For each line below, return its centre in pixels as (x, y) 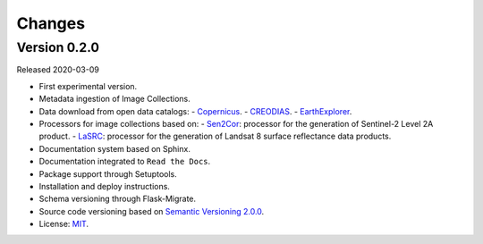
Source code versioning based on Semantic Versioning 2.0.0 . (152, 211)
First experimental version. (88, 86)
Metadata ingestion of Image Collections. (115, 99)
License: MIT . (64, 224)
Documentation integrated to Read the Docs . (125, 162)
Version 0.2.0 (58, 47)
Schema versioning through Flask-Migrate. (118, 199)
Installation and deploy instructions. (104, 186)
